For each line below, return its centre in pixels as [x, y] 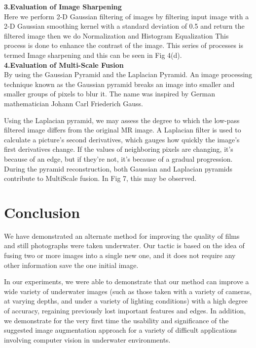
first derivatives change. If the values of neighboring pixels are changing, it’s [119, 149]
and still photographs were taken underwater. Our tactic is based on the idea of [124, 245]
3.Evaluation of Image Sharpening [63, 6]
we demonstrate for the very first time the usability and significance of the [116, 320]
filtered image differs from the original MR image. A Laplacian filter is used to [123, 130]
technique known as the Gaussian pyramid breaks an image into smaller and [119, 84]
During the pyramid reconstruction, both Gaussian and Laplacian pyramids [118, 168]
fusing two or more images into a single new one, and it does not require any [120, 255]
